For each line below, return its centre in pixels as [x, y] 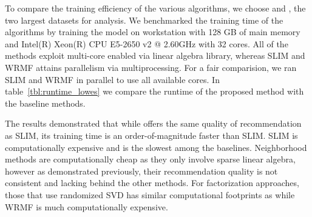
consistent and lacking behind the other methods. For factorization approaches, [152, 183]
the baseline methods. [45, 103]
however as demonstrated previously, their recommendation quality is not [141, 171]
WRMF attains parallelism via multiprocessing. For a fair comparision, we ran [151, 67]
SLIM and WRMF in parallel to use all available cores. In [112, 79]
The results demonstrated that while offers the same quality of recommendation [153, 123]
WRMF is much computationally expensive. [86, 206]
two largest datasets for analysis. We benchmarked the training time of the [144, 20]
